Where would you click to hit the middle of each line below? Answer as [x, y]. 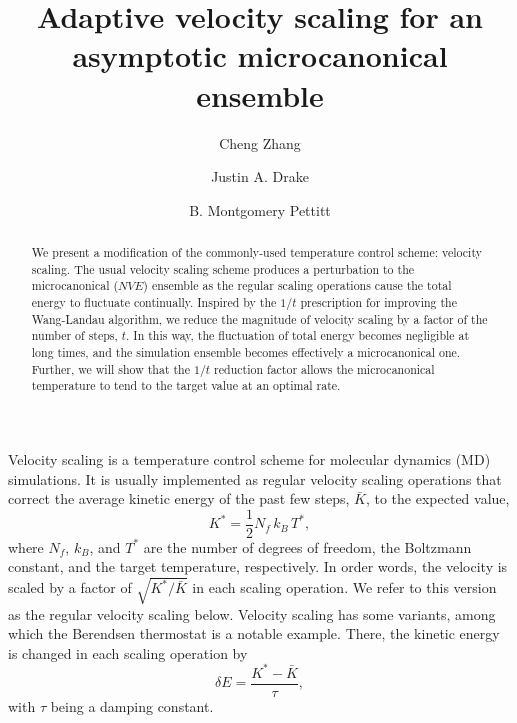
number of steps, [74, 335]
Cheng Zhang [260, 142]
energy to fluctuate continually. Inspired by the [154, 302]
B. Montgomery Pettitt [260, 209]
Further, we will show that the [110, 368]
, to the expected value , [437, 498]
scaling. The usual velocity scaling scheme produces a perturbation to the [223, 268]
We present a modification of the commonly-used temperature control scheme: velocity [256, 252]
